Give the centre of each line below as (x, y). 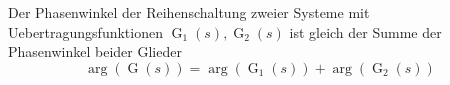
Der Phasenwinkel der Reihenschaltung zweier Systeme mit (189, 12)
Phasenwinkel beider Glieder (95, 51)
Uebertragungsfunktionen (85, 31)
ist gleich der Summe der (365, 31)
